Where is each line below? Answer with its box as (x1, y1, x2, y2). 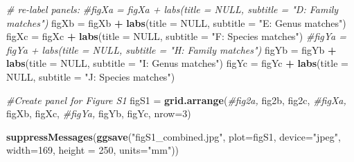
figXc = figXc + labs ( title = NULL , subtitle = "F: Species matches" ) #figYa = (6, 29, 346, 43)
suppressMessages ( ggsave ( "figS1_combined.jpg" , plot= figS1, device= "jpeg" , (6, 129, 341, 143)
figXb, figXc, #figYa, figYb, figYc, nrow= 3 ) (6, 106, 191, 121)
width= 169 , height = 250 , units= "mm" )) (6, 143, 179, 157)
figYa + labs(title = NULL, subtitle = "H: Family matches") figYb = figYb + (6, 42, 337, 57)
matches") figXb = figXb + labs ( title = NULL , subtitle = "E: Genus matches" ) (6, 15, 346, 30)
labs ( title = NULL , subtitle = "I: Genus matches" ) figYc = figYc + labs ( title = (6, 56, 348, 70)
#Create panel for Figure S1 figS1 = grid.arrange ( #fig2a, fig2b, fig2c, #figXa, (6, 92, 346, 107)
